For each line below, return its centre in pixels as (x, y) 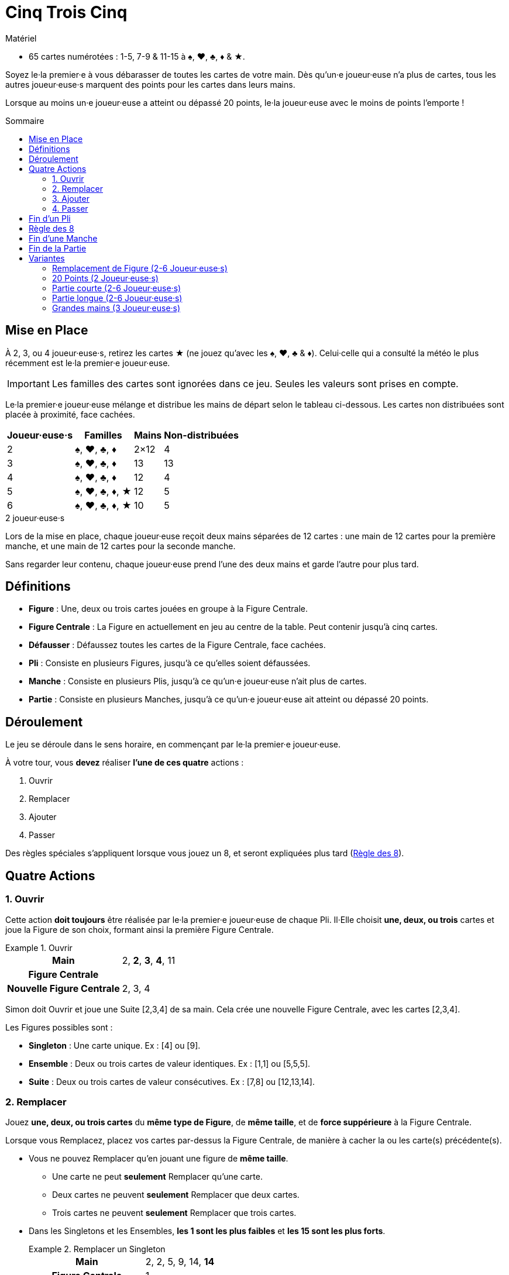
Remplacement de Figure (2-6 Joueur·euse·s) (140, 268)
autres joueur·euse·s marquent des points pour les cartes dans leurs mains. (150, 84)
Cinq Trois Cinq (66, 12)
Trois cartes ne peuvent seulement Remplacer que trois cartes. (174, 1213)
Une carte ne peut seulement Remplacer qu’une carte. (157, 1177)
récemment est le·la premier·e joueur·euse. (88, 363)
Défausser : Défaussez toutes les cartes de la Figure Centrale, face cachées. (177, 645)
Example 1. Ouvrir (39, 947)
